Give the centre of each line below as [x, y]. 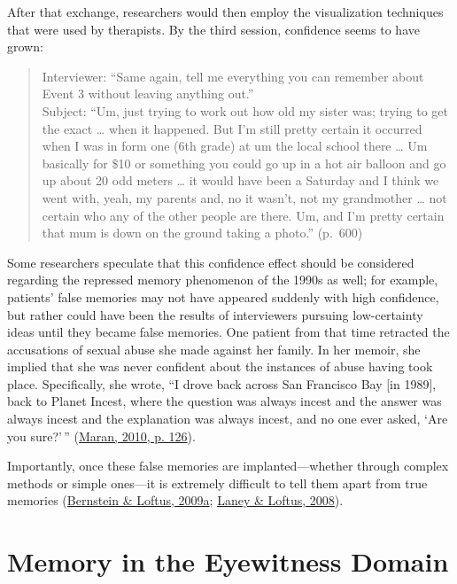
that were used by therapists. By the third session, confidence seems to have [213, 29]
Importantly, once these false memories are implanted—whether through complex [228, 466]
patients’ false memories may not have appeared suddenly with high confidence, [223, 296]
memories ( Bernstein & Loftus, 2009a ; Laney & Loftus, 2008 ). [175, 500]
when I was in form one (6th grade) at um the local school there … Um [235, 146]
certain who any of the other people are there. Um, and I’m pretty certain [243, 215]
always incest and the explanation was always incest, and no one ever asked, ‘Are [228, 419]
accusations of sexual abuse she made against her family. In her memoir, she [214, 349]
